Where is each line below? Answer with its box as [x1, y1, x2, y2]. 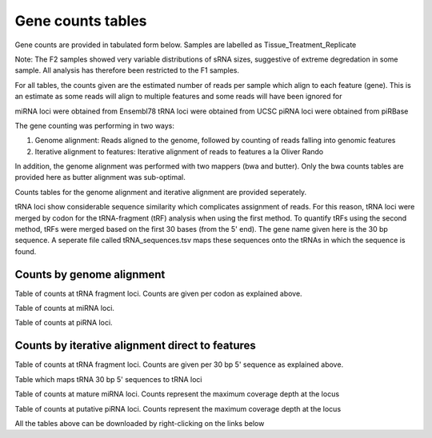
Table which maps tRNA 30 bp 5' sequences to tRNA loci [14, 374, 202, 384]
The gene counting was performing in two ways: [14, 121, 175, 130]
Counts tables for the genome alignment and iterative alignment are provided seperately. [14, 187, 307, 197]
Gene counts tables [14, 12, 147, 30]
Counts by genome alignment [14, 268, 166, 281]
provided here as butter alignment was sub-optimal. [14, 173, 186, 182]
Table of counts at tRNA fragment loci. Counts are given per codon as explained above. [14, 289, 303, 298]
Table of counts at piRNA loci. [14, 318, 113, 328]
